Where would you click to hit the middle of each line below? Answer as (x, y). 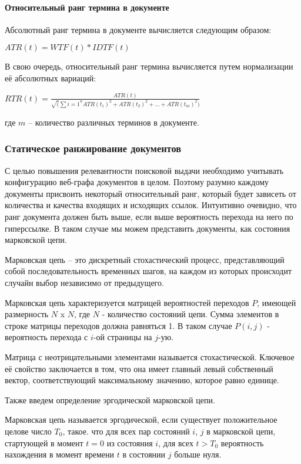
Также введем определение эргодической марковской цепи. (110, 399)
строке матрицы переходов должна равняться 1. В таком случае (118, 325)
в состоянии (144, 454)
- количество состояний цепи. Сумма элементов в (190, 314)
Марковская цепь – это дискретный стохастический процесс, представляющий (145, 259)
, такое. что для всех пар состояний (126, 431)
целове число (28, 431)
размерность (27, 314)
